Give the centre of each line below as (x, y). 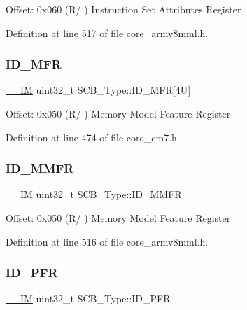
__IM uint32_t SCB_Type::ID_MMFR (94, 194)
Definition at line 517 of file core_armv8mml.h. (107, 33)
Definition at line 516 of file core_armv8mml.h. (107, 241)
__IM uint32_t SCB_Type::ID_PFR (88, 298)
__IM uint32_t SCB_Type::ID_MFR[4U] (98, 90)
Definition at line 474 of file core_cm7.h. (93, 137)
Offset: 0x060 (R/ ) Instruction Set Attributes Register (123, 9)
